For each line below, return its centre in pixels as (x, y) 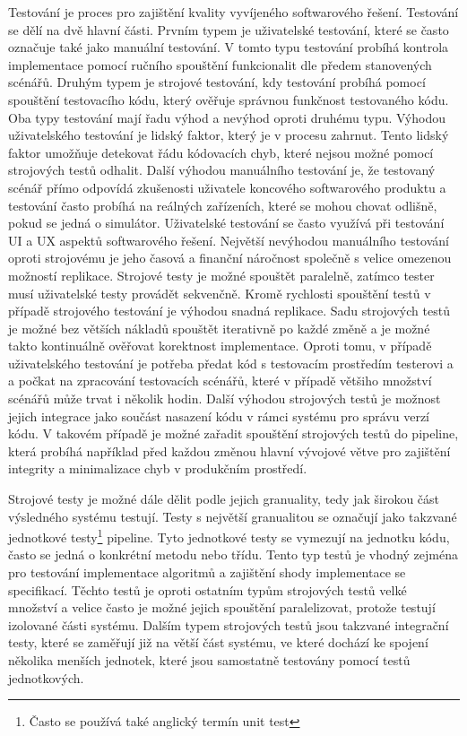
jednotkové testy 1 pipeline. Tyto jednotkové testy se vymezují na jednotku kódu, (229, 536)
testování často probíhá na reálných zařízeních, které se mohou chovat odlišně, (223, 205)
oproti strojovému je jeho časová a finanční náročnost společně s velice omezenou (230, 258)
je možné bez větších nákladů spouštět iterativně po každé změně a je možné (219, 328)
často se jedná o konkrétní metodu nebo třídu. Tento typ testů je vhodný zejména (233, 554)
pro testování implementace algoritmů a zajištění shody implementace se (207, 572)
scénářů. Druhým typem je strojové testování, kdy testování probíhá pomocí (217, 82)
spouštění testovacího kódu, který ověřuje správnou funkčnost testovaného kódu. (229, 99)
